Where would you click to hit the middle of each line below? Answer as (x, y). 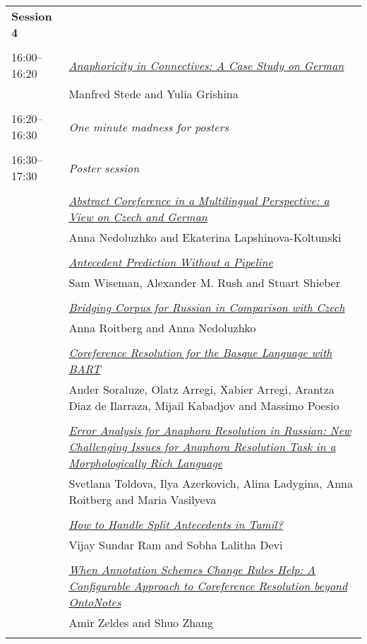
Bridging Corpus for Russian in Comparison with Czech (207, 307)
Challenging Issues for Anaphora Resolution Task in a (202, 446)
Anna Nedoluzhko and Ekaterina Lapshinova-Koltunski (205, 237)
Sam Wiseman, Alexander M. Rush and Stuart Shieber (204, 282)
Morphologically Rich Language (146, 463)
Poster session (104, 168)
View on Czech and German (138, 217)
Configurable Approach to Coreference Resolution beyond (208, 586)
